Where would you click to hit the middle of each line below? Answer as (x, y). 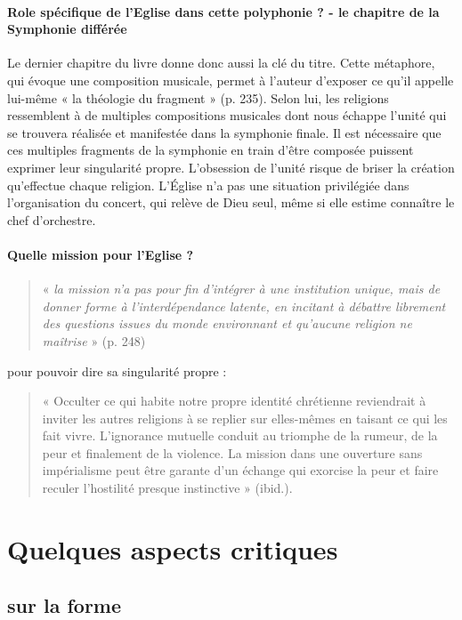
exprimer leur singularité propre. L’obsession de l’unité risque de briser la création (231, 167)
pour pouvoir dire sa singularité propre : (117, 370)
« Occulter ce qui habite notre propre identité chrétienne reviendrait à (234, 401)
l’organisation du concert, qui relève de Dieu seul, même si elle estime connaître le (231, 202)
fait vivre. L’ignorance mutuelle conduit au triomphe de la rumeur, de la (240, 435)
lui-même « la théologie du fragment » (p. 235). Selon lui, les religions (198, 97)
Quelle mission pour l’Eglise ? (101, 254)
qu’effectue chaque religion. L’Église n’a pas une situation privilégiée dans (208, 185)
